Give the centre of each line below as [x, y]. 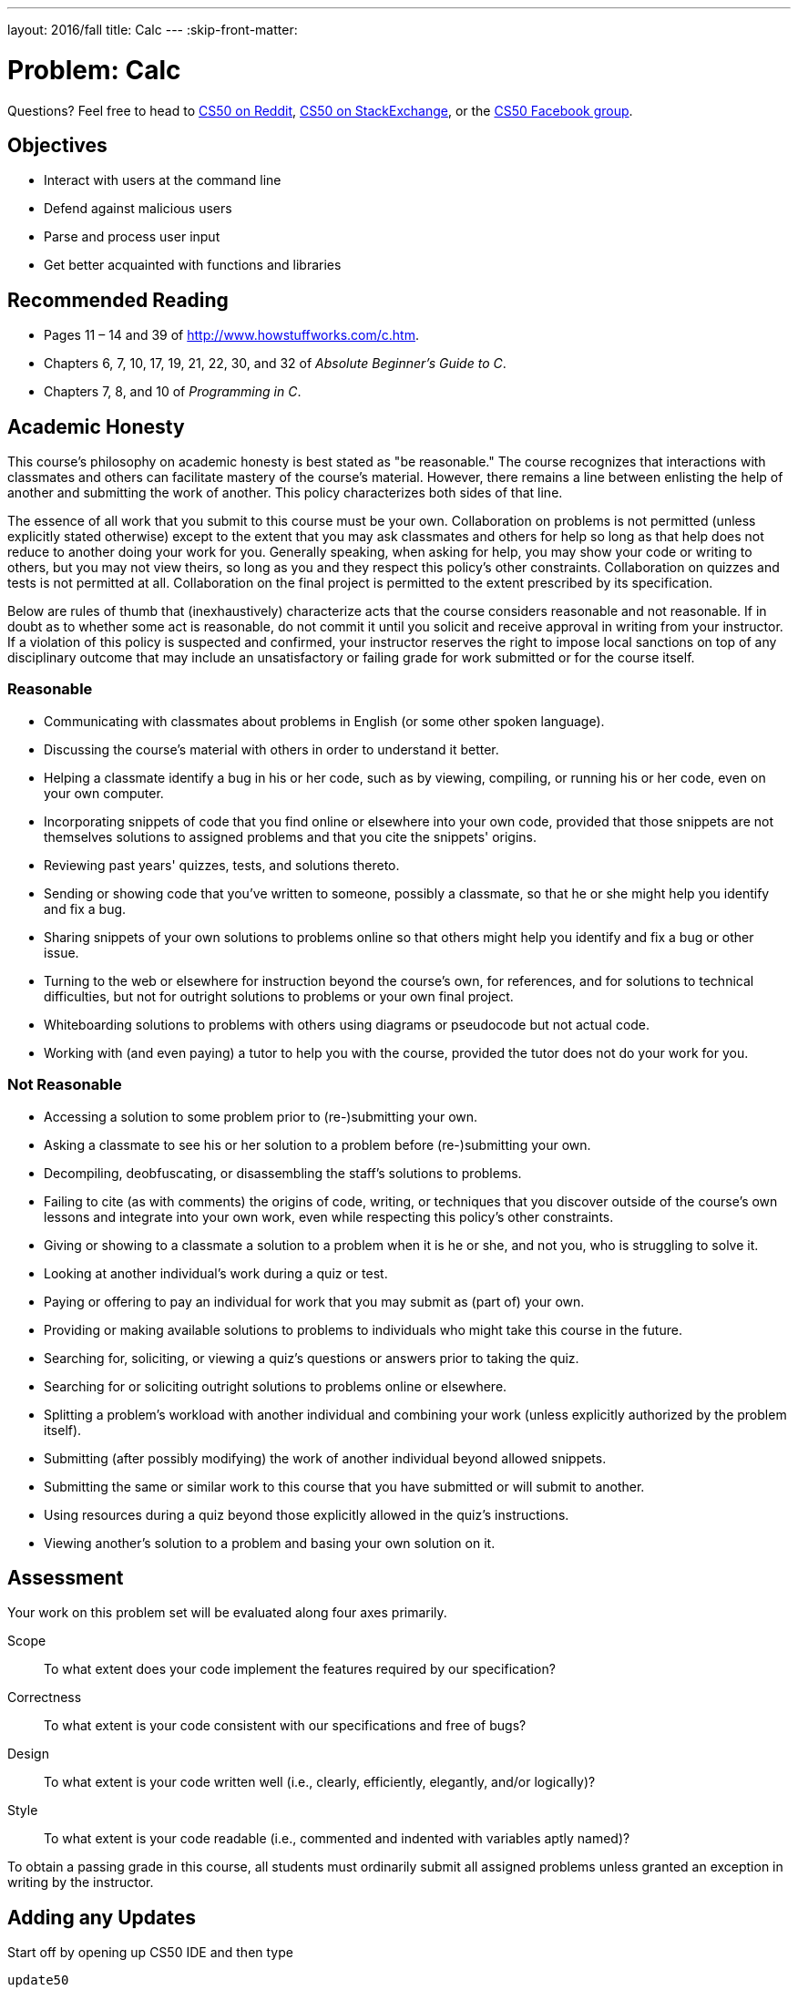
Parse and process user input [132, 237]
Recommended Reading [118, 300]
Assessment [66, 1577]
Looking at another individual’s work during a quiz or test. [216, 1273]
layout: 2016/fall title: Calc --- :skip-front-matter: [153, 30]
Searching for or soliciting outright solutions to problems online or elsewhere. [276, 1386]
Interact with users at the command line [163, 180]
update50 [38, 1980]
